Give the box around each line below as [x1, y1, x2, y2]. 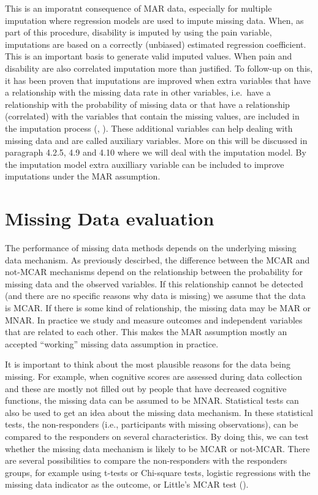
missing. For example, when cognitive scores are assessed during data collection [5, 369, 303, 382]
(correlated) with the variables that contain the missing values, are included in [5, 110, 300, 123]
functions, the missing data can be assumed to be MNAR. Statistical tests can [5, 394, 299, 407]
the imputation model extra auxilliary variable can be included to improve [5, 157, 284, 170]
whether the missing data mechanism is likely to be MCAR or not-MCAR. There [5, 442, 310, 455]
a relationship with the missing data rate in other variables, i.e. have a [5, 86, 271, 99]
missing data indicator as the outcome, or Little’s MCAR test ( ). [5, 478, 249, 491]
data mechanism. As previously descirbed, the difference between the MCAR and [5, 253, 310, 266]
